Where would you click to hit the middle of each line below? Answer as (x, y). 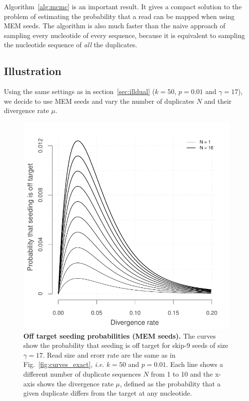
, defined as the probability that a (170, 383)
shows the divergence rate (75, 383)
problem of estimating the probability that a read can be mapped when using (119, 16)
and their (218, 101)
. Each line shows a (195, 364)
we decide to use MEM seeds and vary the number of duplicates (99, 101)
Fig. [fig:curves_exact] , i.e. (64, 364)
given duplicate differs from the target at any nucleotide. (108, 393)
